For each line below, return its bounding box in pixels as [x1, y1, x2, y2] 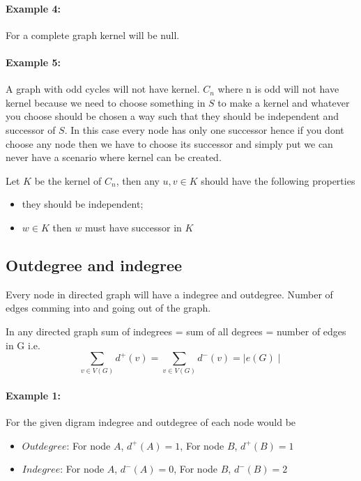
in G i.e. [6, 337, 40, 352]
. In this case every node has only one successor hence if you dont [64, 122, 344, 137]
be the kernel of [34, 173, 102, 188]
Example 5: [6, 54, 61, 69]
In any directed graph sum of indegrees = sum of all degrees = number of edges [6, 323, 346, 338]
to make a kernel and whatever [217, 95, 350, 109]
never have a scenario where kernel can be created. [6, 150, 222, 165]
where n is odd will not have [217, 82, 339, 96]
